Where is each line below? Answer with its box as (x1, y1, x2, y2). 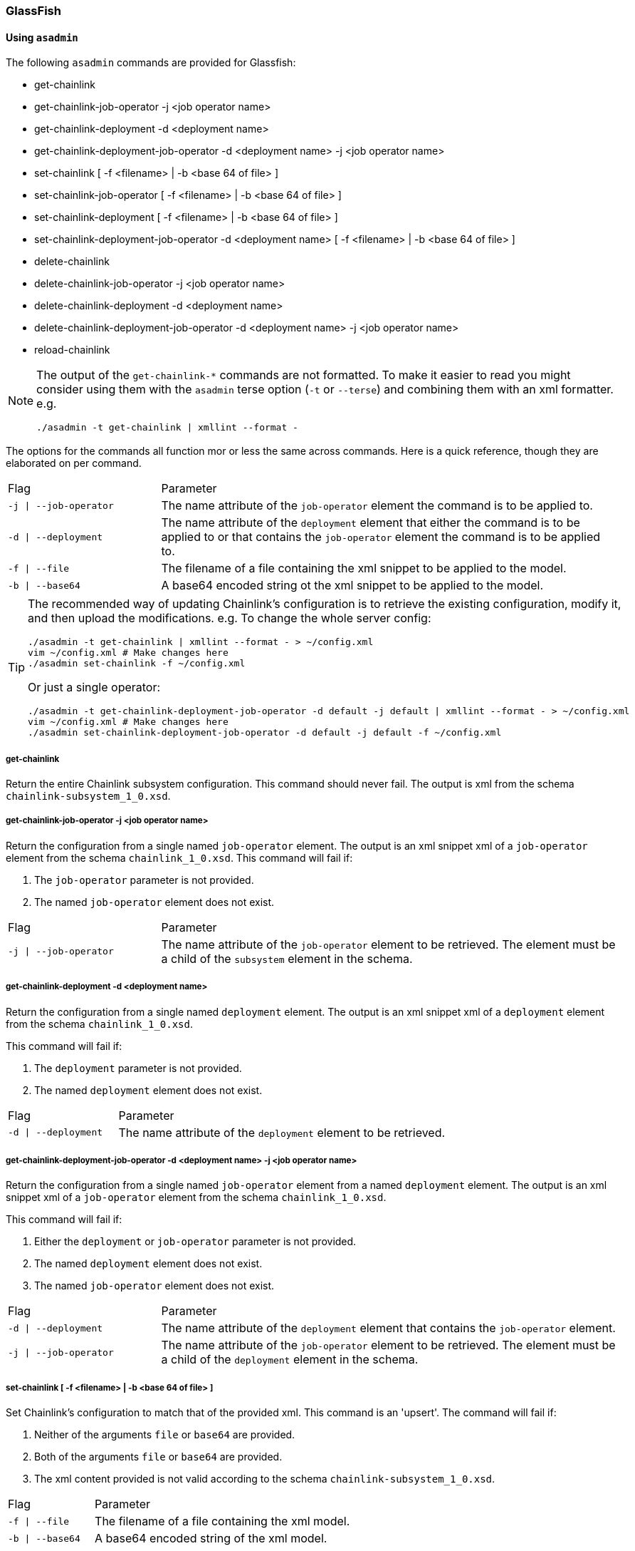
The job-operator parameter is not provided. (34, 873, 254, 886)
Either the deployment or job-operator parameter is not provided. (34, 1235, 357, 1248)
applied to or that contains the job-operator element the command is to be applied (161, 530, 601, 545)
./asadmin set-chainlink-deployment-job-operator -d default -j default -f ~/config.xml (28, 727, 502, 738)
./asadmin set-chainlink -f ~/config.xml (28, 658, 246, 669)
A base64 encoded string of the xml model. (95, 1531, 327, 1546)
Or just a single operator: (28, 680, 161, 695)
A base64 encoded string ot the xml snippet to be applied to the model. (161, 578, 544, 593)
